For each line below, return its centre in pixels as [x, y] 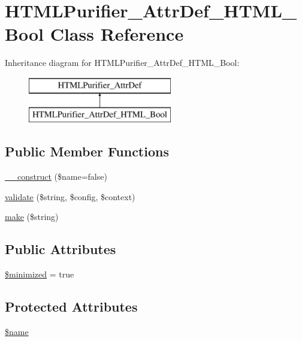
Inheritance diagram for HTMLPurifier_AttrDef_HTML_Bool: [122, 63]
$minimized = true [40, 274]
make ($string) [32, 217]
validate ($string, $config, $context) [70, 196]
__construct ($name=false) [56, 176]
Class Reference [117, 34]
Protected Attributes [71, 307]
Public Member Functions [87, 151]
